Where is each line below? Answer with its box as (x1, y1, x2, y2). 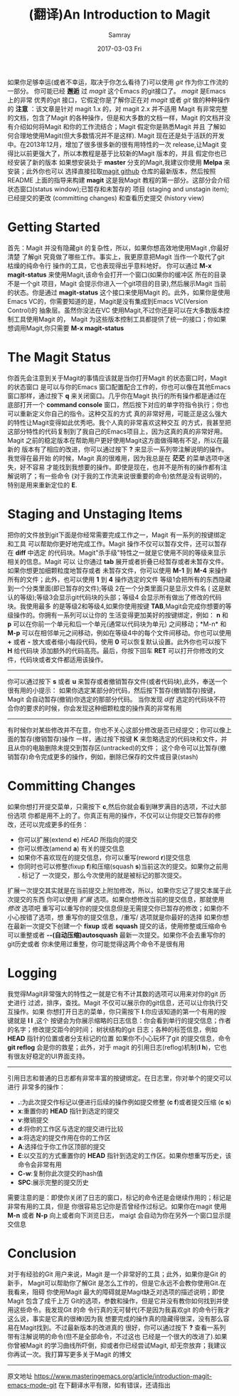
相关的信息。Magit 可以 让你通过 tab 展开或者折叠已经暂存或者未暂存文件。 (7, 557, 228, 565)
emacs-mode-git (7, 1380, 57, 1389)
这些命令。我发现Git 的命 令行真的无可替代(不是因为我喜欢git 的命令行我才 (13, 1305, 230, 1314)
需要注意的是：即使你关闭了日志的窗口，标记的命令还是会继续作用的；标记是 (7, 1193, 232, 1201)
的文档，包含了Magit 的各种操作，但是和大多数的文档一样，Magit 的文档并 (7, 113, 225, 122)
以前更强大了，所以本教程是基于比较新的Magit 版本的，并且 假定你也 (19, 149, 221, 158)
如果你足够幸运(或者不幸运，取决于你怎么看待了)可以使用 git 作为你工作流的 (7, 78, 229, 86)
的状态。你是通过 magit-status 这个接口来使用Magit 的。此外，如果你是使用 (7, 288, 230, 297)
